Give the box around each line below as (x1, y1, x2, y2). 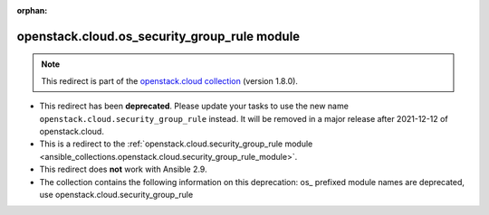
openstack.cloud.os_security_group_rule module (16, 28, 301, 44)
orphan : (16, 5, 48, 15)
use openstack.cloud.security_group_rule (39, 189, 194, 200)
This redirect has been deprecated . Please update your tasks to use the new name (39, 100, 349, 112)
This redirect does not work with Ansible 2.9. (39, 164, 207, 175)
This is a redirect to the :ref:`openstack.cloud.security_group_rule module (39, 138, 313, 149)
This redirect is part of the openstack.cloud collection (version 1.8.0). (41, 75, 299, 86)
